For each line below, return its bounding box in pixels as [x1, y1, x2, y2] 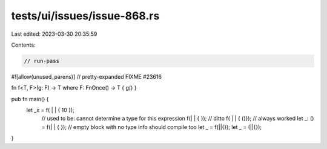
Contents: [11, 41, 36, 48]
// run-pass [24, 58, 60, 64]
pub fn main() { [11, 95, 49, 102]
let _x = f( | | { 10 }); [26, 107, 75, 114]
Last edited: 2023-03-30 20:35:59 [11, 30, 97, 38]
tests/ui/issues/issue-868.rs [11, 9, 160, 22]
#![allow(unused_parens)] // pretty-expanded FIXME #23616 [11, 73, 162, 80]
